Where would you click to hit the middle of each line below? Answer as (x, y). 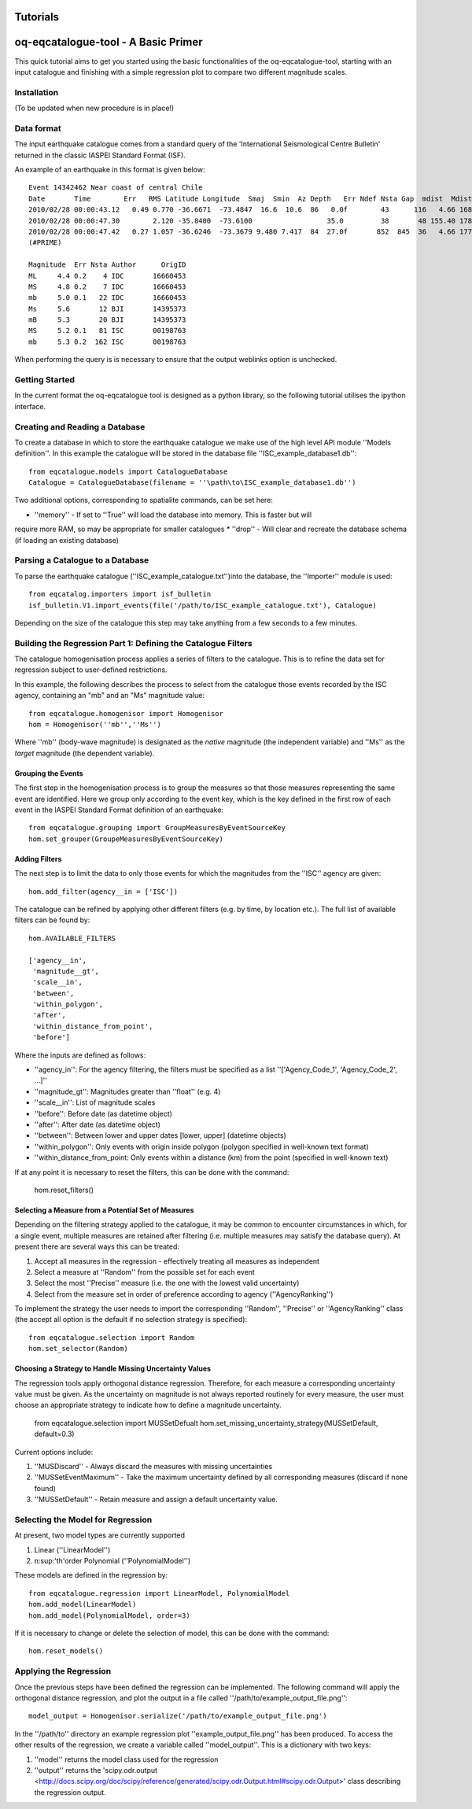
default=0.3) (54, 1434)
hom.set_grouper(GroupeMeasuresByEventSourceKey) (126, 839)
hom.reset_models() (66, 1651)
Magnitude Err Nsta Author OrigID (107, 265)
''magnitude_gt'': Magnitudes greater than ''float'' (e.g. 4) (127, 1091)
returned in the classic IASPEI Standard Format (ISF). (100, 155)
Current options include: (54, 1452)
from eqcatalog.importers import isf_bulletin (120, 594)
